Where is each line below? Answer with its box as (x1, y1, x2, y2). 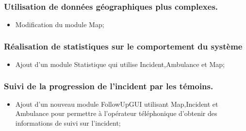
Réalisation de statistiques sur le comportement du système (4, 40, 243, 52)
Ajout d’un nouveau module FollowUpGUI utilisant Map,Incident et (15, 98, 218, 109)
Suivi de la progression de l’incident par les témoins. (4, 80, 213, 92)
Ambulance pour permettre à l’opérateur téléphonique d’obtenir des (15, 108, 217, 118)
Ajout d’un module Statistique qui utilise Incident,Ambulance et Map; (15, 59, 225, 69)
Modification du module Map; (15, 19, 104, 30)
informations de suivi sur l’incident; (15, 118, 121, 128)
